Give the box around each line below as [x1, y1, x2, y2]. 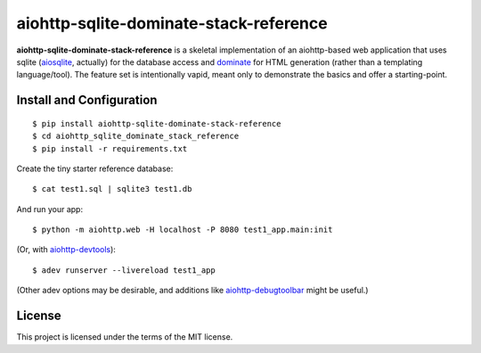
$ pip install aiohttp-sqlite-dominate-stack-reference [32, 119, 281, 128]
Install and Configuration [16, 93, 158, 108]
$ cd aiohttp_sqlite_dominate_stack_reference [32, 131, 240, 142]
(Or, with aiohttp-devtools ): [16, 244, 116, 255]
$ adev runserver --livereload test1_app [32, 265, 216, 275]
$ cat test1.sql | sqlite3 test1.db [32, 184, 192, 194]
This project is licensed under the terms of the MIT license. [16, 332, 233, 342]
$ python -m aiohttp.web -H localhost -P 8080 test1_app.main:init [32, 225, 333, 235]
